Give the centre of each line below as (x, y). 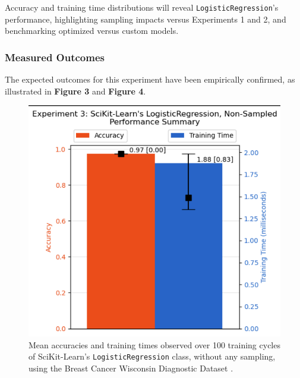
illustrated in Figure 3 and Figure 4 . (75, 91)
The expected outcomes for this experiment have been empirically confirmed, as (150, 79)
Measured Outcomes (55, 57)
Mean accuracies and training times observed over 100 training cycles (154, 344)
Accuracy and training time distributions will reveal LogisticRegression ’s (142, 7)
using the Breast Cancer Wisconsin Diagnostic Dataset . (131, 368)
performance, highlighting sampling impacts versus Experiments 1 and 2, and (146, 19)
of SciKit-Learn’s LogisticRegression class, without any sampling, (152, 356)
